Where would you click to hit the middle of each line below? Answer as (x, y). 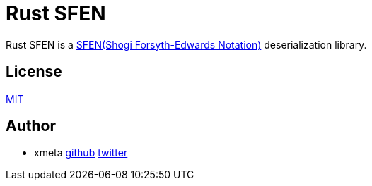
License (34, 72)
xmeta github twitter (81, 153)
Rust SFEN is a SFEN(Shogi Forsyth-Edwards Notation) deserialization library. (186, 44)
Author (31, 126)
